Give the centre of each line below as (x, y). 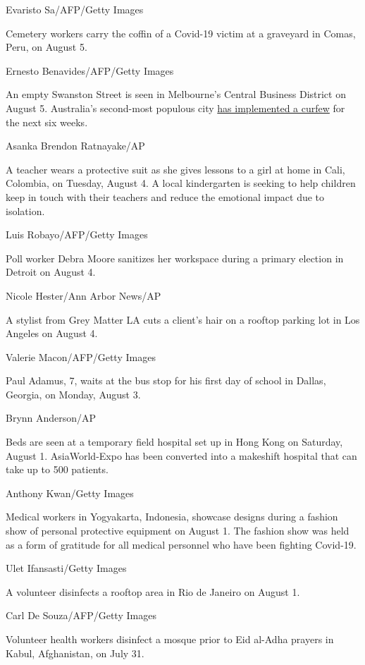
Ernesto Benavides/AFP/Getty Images (90, 70)
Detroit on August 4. (51, 272)
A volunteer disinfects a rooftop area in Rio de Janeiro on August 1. (153, 591)
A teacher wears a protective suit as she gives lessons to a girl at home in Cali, (175, 169)
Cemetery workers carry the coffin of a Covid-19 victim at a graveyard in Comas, (181, 33)
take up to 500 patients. (57, 469)
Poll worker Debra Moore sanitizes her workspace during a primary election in (175, 258)
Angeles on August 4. (52, 333)
